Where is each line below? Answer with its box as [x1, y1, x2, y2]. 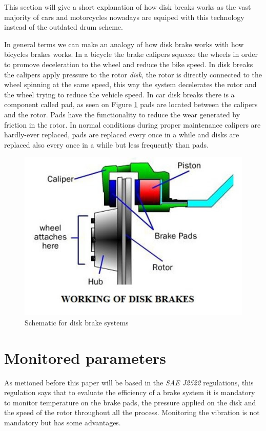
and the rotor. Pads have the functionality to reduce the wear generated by [4, 109, 240, 119]
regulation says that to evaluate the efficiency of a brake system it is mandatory [4, 387, 255, 398]
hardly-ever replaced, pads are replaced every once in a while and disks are [4, 129, 239, 140]
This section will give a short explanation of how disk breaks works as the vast [4, 2, 251, 12]
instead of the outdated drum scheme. [4, 22, 123, 32]
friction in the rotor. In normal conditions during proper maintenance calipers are [4, 119, 261, 130]
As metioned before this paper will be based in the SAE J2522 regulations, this [4, 377, 254, 387]
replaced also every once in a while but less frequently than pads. [4, 139, 209, 150]
